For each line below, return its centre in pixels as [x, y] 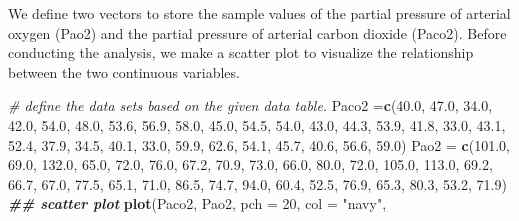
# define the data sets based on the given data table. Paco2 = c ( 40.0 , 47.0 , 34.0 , [250, 105]
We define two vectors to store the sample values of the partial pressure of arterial [259, 13]
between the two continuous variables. [124, 71]
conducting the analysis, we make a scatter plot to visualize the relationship [241, 52]
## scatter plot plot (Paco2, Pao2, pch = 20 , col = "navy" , [197, 203]
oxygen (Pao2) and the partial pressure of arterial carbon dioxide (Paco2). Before [257, 32]
